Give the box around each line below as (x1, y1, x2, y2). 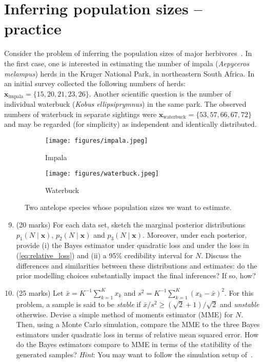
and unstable (219, 298, 259, 309)
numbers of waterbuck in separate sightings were (4, 108, 157, 119)
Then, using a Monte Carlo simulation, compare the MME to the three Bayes (16, 319, 260, 330)
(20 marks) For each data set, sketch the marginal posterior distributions (16, 219, 246, 230)
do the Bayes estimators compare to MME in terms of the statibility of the (16, 339, 252, 350)
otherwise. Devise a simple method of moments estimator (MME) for (16, 309, 233, 319)
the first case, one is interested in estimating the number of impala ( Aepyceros (4, 58, 250, 68)
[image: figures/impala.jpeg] (45, 137, 148, 144)
